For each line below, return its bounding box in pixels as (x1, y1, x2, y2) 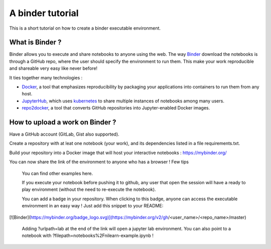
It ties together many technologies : (9, 74, 83, 80)
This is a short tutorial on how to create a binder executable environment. (9, 25, 161, 31)
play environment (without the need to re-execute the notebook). (22, 186, 156, 193)
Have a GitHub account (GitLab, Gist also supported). (9, 131, 120, 138)
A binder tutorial (9, 8, 79, 19)
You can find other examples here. (22, 170, 93, 176)
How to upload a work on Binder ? (9, 118, 116, 127)
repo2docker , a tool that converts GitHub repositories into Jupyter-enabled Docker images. (22, 105, 210, 111)
